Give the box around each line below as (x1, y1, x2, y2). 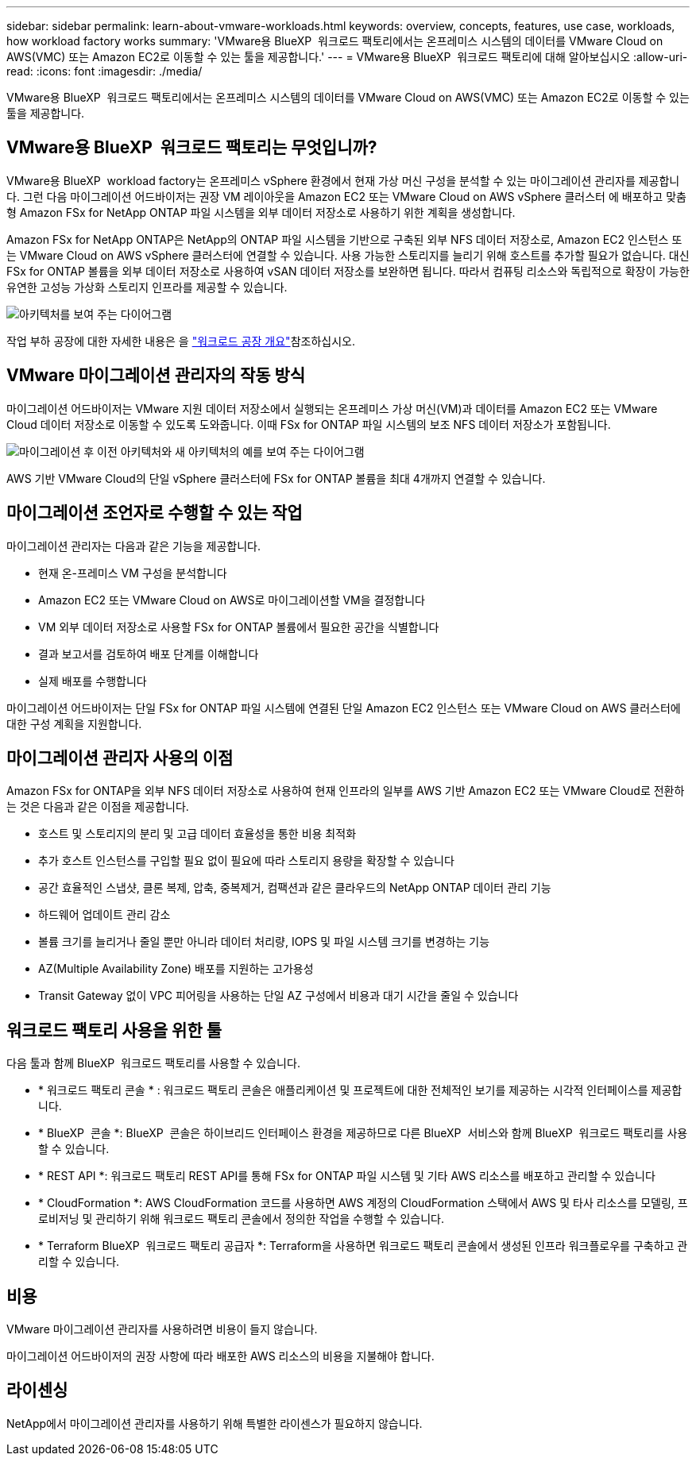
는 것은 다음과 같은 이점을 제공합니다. (6, 800, 189, 814)
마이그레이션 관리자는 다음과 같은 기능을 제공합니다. (6, 538, 261, 553)
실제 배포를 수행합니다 (38, 673, 147, 688)
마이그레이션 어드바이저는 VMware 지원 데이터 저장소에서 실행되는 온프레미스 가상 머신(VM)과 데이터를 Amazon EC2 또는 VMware (6, 401, 658, 415)
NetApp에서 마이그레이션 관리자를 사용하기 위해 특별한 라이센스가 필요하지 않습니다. (6, 1416, 423, 1430)
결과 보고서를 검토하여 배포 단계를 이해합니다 (38, 646, 259, 661)
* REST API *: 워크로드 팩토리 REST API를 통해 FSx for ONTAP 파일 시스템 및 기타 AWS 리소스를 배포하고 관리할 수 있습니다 (38, 1169, 655, 1183)
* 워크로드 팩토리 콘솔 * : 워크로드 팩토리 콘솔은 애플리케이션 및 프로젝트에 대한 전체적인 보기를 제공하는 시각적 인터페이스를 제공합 (38, 1083, 682, 1097)
